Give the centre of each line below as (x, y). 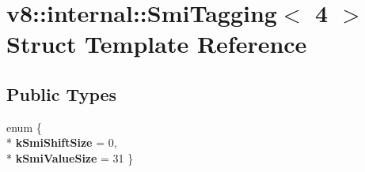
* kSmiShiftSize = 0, (62, 142)
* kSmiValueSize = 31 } (70, 157)
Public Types (62, 93)
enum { (24, 127)
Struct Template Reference (157, 44)
